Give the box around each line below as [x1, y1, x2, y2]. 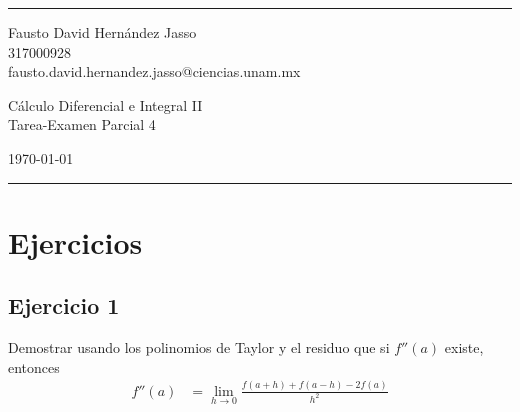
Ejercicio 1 [8, 290, 120, 321]
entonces [8, 356, 60, 377]
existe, [444, 337, 484, 358]
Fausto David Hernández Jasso [8, 22, 197, 42]
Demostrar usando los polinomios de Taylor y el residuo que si [8, 337, 390, 358]
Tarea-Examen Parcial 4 [8, 114, 156, 135]
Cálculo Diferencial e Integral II [8, 94, 203, 115]
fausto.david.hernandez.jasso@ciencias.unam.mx [8, 61, 301, 82]
